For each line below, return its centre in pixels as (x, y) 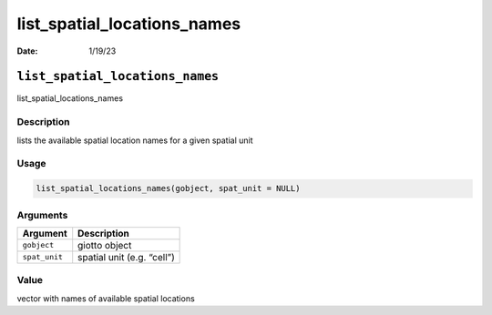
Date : (27, 51)
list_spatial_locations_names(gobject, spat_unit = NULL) (168, 188)
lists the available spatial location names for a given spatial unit (135, 140)
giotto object (105, 245)
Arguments (42, 215)
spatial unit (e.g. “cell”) (126, 257)
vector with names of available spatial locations (106, 298)
